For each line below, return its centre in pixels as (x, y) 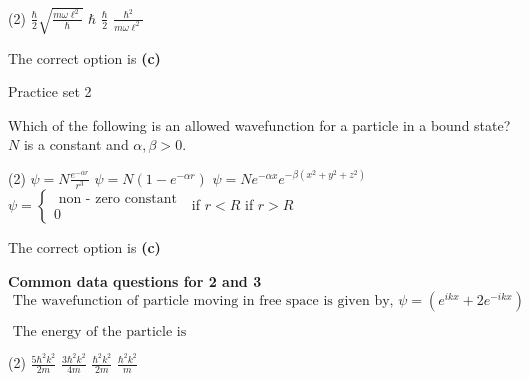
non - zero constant (117, 199)
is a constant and (76, 144)
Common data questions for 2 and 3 (135, 280)
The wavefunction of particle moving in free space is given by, (203, 301)
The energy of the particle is (99, 332)
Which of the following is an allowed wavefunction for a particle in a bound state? (259, 124)
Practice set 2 (50, 91)
